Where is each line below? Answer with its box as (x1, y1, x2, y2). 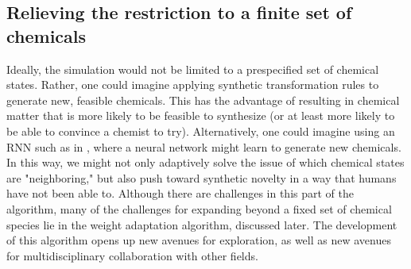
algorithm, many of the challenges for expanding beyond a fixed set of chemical (6, 200, 392, 217)
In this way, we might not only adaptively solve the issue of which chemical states (6, 154, 405, 171)
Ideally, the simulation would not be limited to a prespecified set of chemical (6, 60, 379, 77)
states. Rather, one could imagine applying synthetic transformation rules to (6, 76, 379, 93)
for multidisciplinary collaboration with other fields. (6, 247, 258, 263)
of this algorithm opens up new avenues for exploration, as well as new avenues (6, 232, 391, 248)
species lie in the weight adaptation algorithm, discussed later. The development (6, 216, 397, 232)
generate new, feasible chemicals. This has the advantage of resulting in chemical (6, 91, 400, 108)
